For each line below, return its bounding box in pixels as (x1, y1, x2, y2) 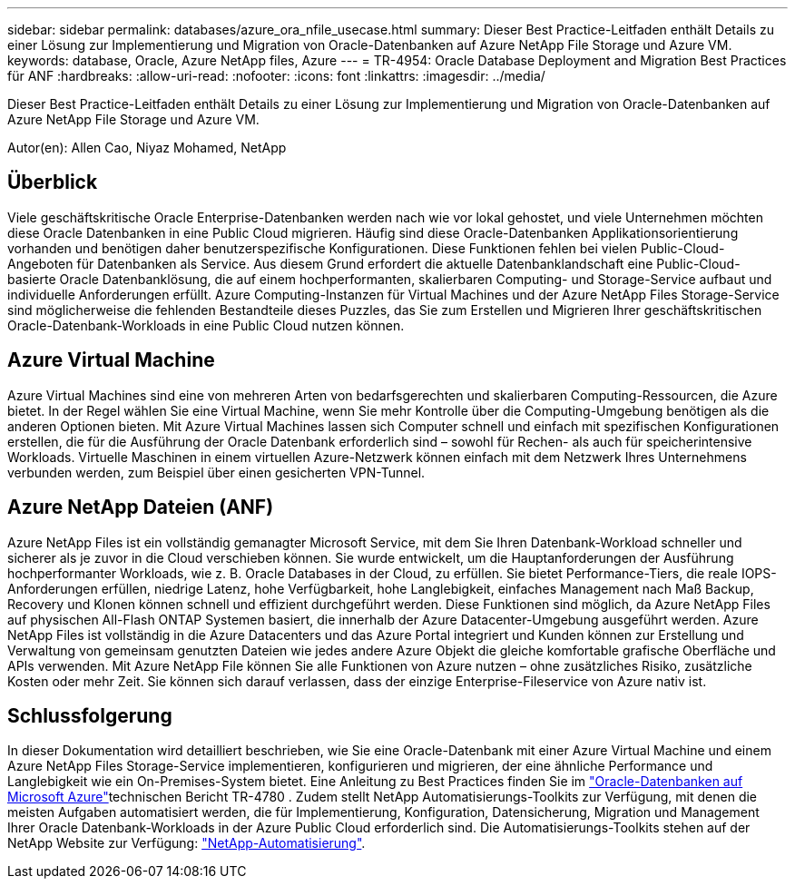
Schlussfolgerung (7, 704, 172, 727)
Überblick (7, 171, 98, 194)
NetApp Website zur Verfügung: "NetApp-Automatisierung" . (7, 835, 366, 852)
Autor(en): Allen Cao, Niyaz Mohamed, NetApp (7, 140, 287, 155)
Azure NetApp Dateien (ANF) (7, 496, 274, 519)
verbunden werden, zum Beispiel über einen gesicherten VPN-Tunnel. (7, 464, 426, 480)
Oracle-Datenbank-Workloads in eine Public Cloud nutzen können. (7, 317, 405, 333)
